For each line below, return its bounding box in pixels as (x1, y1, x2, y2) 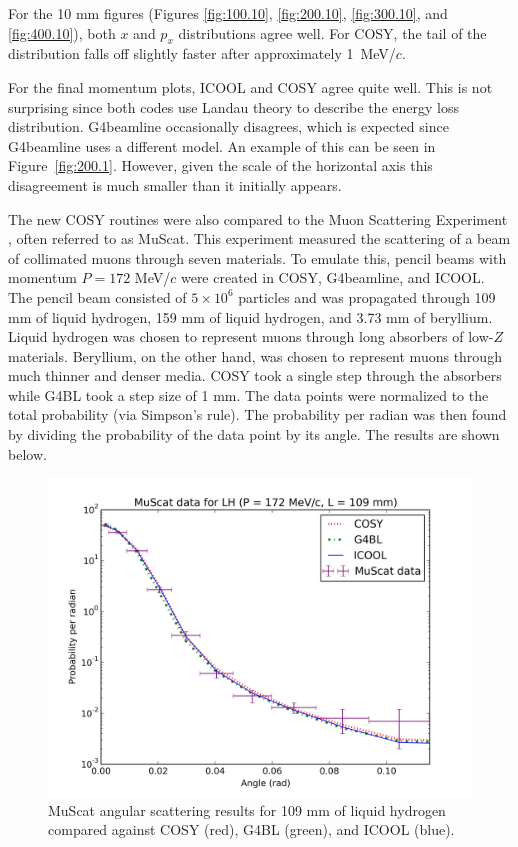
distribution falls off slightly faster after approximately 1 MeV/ (8, 43, 396, 64)
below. (8, 443, 47, 464)
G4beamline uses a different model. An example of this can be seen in (8, 135, 436, 156)
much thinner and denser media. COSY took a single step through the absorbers (8, 365, 502, 386)
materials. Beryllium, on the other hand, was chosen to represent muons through (8, 345, 502, 366)
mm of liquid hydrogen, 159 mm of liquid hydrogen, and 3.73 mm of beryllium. (8, 306, 493, 327)
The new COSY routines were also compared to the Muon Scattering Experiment (8, 208, 508, 229)
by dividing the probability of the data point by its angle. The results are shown (8, 424, 500, 445)
